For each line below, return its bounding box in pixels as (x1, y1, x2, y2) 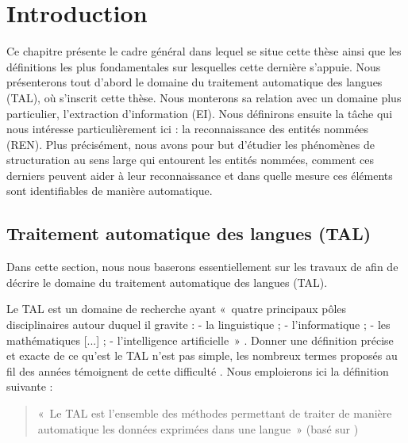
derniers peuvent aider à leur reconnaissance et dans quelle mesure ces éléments (6, 166, 393, 183)
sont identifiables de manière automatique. (6, 182, 213, 199)
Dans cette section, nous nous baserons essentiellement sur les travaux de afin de (6, 258, 398, 275)
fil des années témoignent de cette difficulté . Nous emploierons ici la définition (6, 362, 389, 379)
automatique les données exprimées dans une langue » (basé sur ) (37, 420, 359, 437)
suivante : (6, 378, 53, 395)
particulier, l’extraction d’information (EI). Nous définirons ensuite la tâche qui (6, 105, 393, 121)
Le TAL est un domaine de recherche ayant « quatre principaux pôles (6, 300, 347, 317)
